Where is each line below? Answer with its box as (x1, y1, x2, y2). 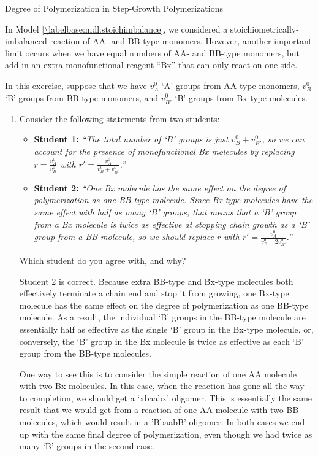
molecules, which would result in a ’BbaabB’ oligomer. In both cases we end (19, 415, 305, 428)
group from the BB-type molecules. (19, 347, 151, 360)
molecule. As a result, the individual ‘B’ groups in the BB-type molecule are (19, 311, 306, 323)
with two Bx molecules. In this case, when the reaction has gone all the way (19, 379, 305, 392)
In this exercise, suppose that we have (5, 79, 147, 91)
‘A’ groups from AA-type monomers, (161, 79, 300, 91)
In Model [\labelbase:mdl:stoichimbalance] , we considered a (5, 22, 228, 35)
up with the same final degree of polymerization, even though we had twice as (19, 427, 312, 440)
